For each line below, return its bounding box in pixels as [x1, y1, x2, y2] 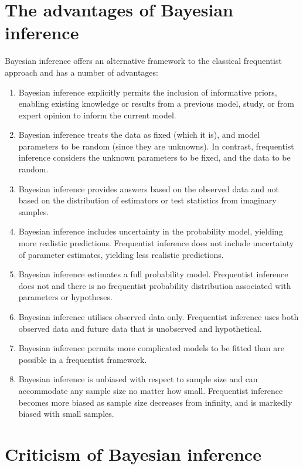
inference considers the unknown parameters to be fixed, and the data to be [18, 151, 291, 164]
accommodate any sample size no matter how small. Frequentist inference [18, 384, 283, 396]
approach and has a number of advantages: [5, 66, 158, 78]
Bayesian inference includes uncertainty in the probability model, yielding [18, 225, 283, 237]
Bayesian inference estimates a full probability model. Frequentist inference [18, 268, 288, 280]
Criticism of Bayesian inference [5, 441, 261, 465]
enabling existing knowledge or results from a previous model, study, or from [18, 97, 294, 110]
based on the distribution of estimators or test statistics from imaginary [18, 194, 277, 206]
